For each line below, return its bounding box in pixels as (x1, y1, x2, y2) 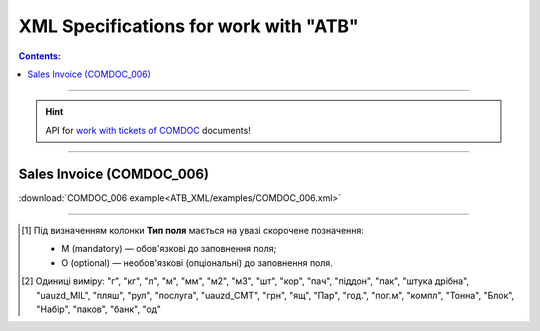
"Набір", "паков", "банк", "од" (36, 303, 162, 315)
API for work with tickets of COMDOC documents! (45, 124, 252, 136)
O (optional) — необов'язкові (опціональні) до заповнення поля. (61, 256, 334, 269)
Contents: (18, 50, 62, 62)
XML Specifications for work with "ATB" (18, 15, 359, 37)
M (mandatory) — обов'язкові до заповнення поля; (61, 243, 277, 255)
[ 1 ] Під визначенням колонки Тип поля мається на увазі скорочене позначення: (21, 225, 365, 237)
